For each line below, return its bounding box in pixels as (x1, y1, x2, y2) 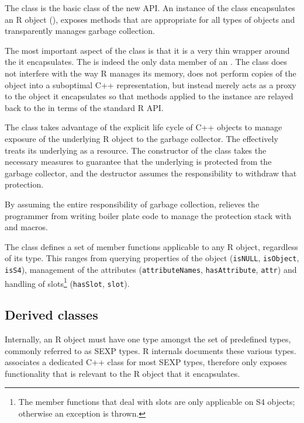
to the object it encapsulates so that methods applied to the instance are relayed (5, 90, 293, 102)
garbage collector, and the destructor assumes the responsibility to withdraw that (5, 167, 297, 179)
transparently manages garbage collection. (5, 25, 155, 37)
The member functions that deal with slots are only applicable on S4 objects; (18, 396, 295, 408)
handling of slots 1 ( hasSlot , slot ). (5, 275, 130, 289)
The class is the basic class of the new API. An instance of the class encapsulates (5, 2, 295, 13)
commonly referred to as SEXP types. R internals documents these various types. (5, 344, 296, 356)
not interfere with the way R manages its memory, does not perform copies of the (5, 67, 296, 79)
